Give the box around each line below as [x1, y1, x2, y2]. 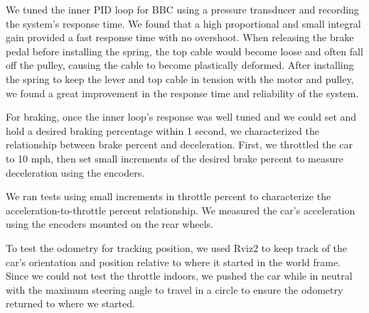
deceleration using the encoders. [6, 165, 145, 180]
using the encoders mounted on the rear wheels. [6, 216, 213, 231]
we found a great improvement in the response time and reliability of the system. [6, 85, 359, 100]
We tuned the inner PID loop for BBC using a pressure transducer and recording [6, 2, 359, 16]
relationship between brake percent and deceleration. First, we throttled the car [6, 137, 353, 152]
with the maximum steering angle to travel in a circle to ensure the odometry [6, 282, 343, 297]
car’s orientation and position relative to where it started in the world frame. [6, 254, 341, 269]
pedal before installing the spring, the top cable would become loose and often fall [6, 43, 363, 58]
